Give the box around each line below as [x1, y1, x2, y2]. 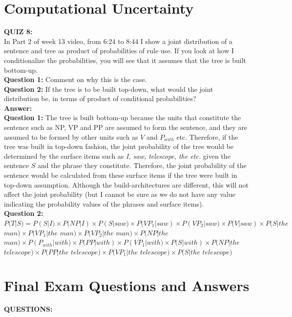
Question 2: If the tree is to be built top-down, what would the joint [4, 84, 213, 94]
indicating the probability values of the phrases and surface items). [4, 198, 204, 209]
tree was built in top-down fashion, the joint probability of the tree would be [4, 141, 234, 151]
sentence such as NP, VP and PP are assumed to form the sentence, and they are [4, 122, 248, 132]
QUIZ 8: [4, 26, 33, 37]
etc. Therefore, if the [176, 131, 238, 142]
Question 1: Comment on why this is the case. [4, 74, 147, 85]
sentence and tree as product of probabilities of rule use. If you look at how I [4, 45, 234, 56]
